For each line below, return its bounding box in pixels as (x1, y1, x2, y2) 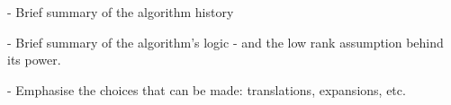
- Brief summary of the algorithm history (7, 3, 234, 21)
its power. (7, 50, 61, 69)
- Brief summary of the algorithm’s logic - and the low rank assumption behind (7, 32, 444, 51)
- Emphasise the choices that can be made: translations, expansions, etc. (7, 80, 406, 99)
